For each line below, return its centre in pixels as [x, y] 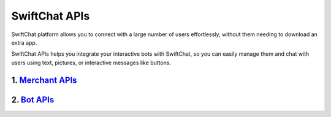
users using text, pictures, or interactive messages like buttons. [91, 62]
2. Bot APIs [33, 100]
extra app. [24, 42]
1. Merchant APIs [44, 80]
